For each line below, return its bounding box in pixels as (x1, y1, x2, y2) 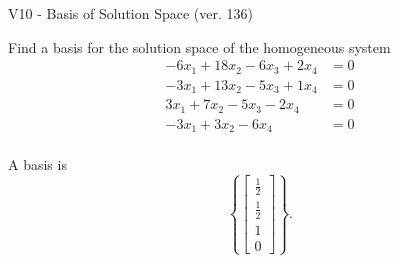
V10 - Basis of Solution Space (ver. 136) (8, 3, 253, 23)
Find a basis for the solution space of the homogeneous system (8, 36, 391, 57)
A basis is (8, 154, 67, 175)
